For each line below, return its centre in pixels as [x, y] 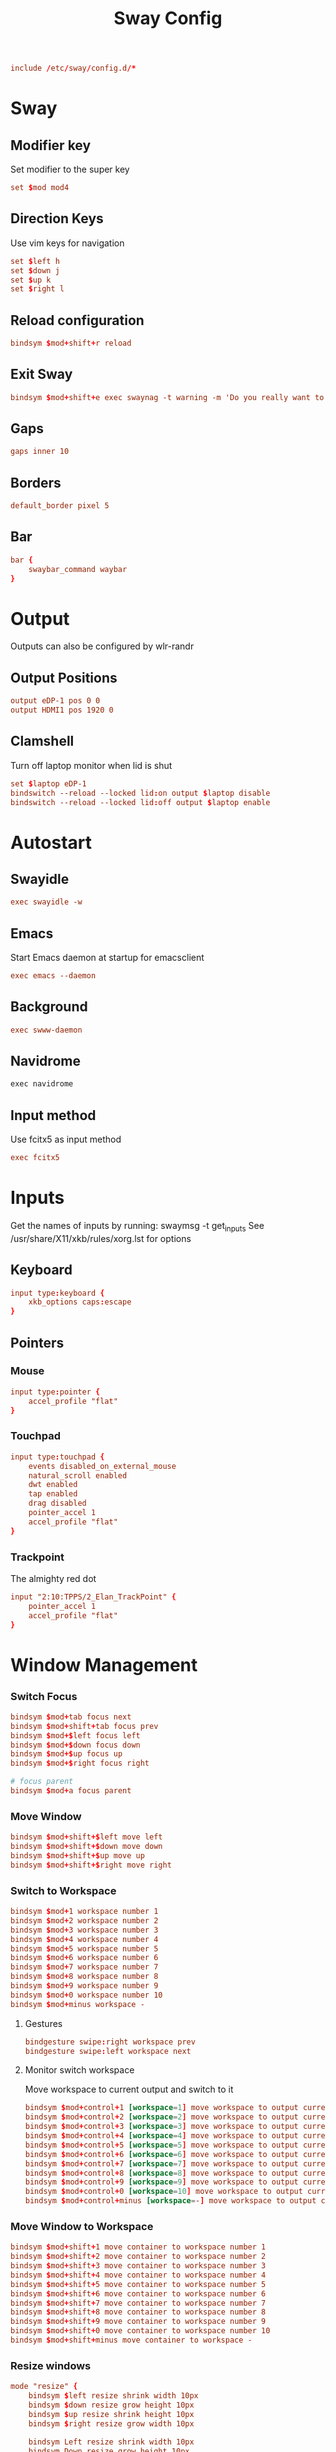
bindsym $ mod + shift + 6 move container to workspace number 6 [138, 2293]
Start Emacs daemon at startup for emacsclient [107, 958]
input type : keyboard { [57, 1293]
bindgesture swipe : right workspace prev [110, 2042]
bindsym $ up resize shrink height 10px [111, 2414]
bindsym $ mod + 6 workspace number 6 [84, 1958]
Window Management [104, 1664]
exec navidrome [42, 1084]
